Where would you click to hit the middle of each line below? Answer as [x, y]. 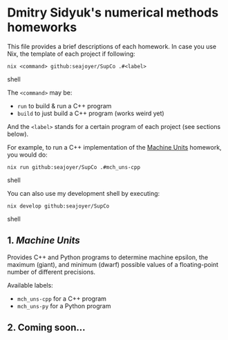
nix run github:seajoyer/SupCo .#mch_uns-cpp [74, 167]
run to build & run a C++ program [64, 106]
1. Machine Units [44, 240]
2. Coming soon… [46, 328]
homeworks [42, 27]
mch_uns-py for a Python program [64, 306]
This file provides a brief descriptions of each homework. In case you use [112, 46]
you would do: [27, 154]
